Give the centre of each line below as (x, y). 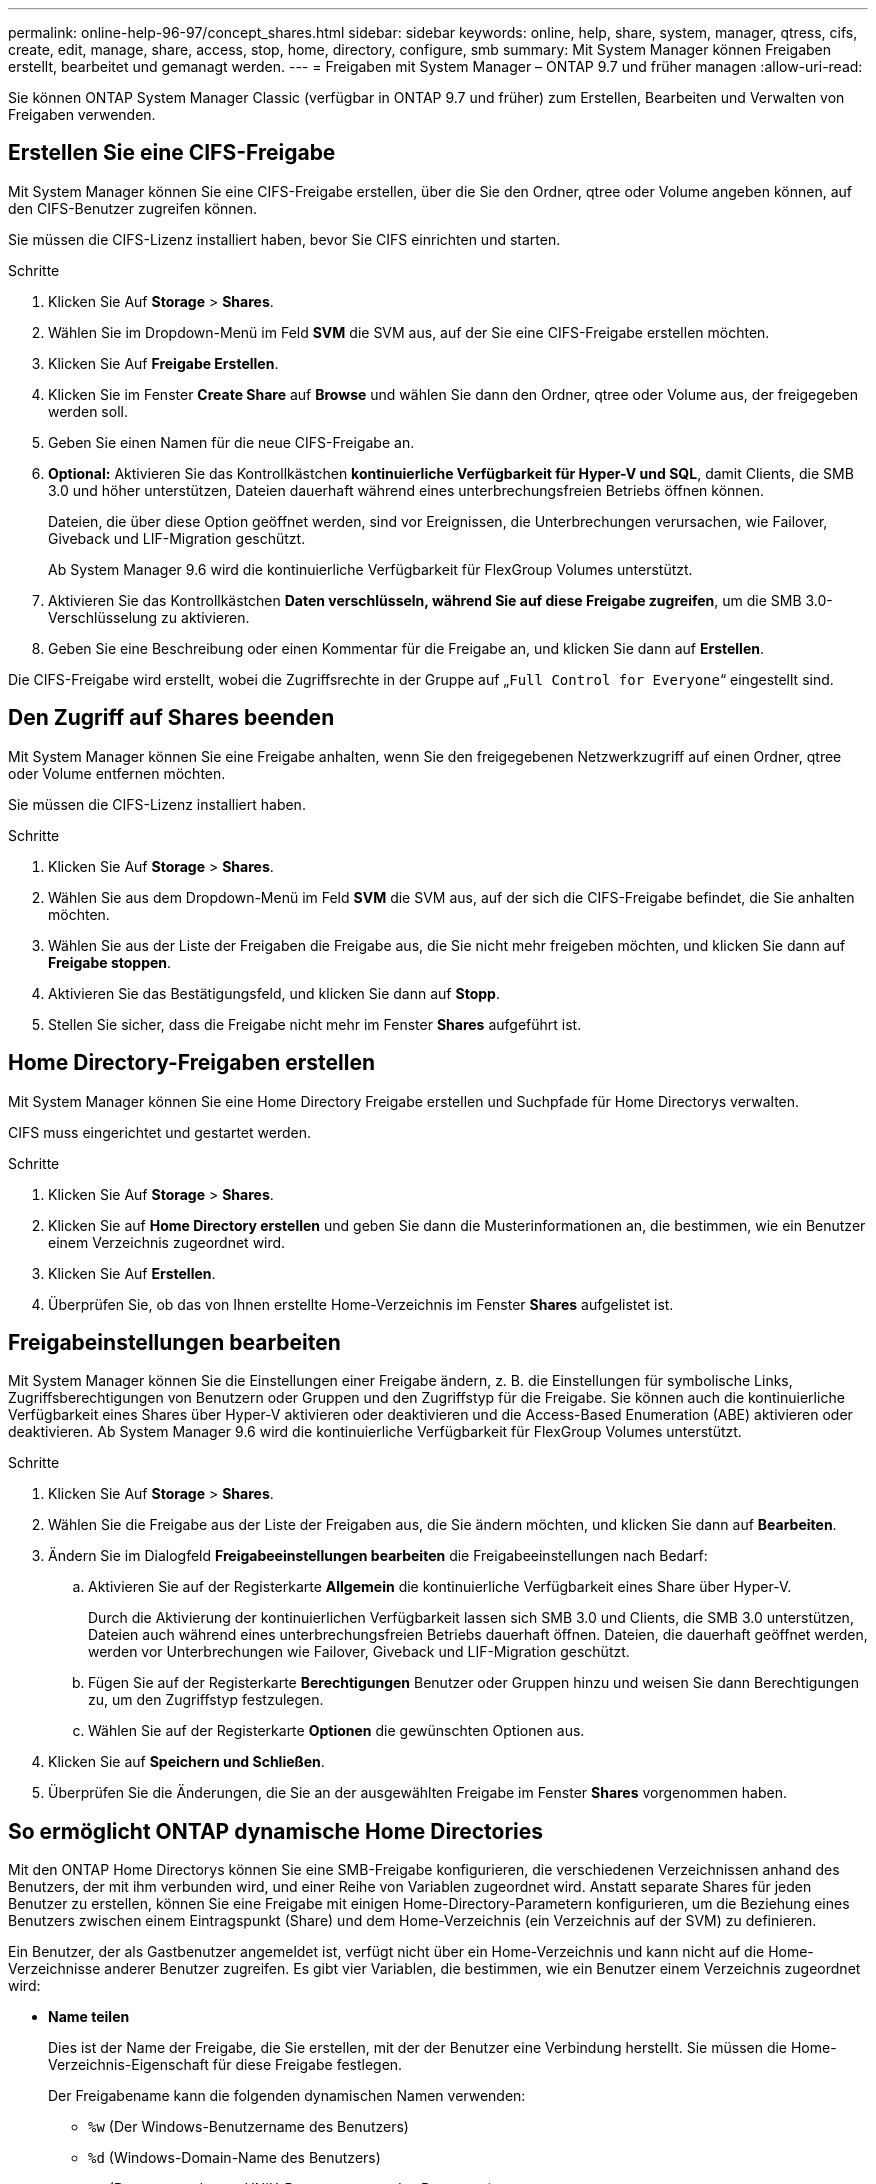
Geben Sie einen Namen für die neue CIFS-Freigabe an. (231, 442)
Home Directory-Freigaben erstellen (192, 1063)
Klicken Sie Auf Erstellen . (132, 1273)
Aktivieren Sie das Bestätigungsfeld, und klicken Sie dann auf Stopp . (274, 993)
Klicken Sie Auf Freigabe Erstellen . (163, 363)
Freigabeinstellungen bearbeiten (174, 1342)
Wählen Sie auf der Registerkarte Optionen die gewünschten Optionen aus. (336, 1731)
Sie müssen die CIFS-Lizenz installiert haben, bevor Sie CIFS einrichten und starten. (284, 239)
